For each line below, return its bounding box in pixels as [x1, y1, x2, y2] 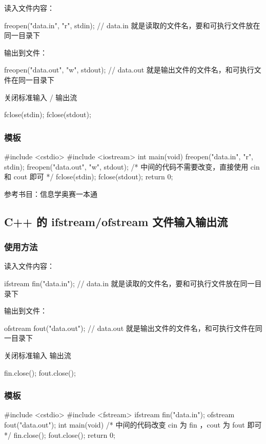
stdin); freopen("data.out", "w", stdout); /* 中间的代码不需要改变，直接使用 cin [4, 161, 260, 172]
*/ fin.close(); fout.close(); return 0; [4, 429, 115, 440]
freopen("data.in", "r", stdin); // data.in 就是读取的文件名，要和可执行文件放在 [4, 20, 260, 30]
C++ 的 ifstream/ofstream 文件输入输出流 [4, 213, 228, 229]
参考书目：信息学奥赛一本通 [4, 188, 97, 199]
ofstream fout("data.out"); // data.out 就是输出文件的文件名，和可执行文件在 [4, 322, 255, 333]
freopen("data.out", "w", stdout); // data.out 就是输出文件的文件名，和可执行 [4, 64, 254, 75]
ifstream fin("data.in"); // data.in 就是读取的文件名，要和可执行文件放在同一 [4, 277, 255, 288]
